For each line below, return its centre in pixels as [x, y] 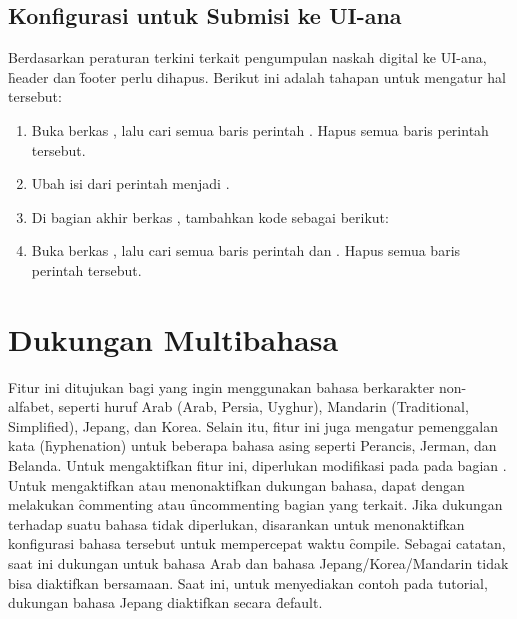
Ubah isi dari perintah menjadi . [130, 183]
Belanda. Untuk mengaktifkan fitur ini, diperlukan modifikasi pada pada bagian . [257, 465]
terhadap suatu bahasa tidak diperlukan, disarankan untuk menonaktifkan [236, 523]
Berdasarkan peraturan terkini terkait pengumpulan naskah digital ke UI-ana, [247, 57]
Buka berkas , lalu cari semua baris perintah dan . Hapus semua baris [246, 250]
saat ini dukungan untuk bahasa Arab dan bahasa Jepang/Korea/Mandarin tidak [258, 563]
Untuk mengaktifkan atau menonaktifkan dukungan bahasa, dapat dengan [236, 484]
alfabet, [31, 406]
